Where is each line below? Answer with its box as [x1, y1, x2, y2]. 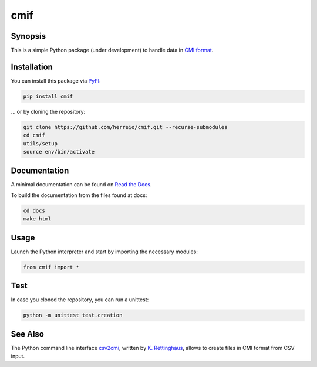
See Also [11, 329, 44, 339]
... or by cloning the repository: [11, 108, 86, 115]
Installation [11, 62, 53, 72]
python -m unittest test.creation [23, 312, 123, 319]
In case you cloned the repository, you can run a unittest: [11, 296, 149, 303]
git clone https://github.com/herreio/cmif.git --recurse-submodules [23, 124, 228, 130]
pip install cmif [23, 93, 73, 100]
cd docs [23, 207, 45, 214]
